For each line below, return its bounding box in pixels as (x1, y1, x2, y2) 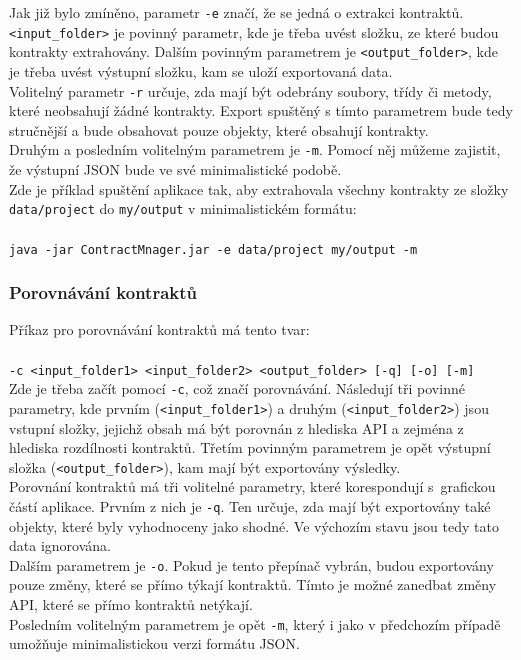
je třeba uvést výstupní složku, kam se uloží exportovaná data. (9, 60, 393, 81)
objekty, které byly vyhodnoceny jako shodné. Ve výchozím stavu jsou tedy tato (9, 515, 499, 536)
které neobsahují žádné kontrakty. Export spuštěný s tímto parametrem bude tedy (9, 100, 513, 121)
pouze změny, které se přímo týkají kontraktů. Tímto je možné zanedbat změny (9, 574, 497, 595)
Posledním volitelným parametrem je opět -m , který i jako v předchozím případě (9, 613, 501, 634)
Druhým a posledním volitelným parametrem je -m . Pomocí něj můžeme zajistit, (9, 139, 501, 160)
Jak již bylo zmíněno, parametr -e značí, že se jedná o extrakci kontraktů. (9, 2, 464, 22)
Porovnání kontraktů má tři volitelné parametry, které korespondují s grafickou (9, 476, 496, 497)
